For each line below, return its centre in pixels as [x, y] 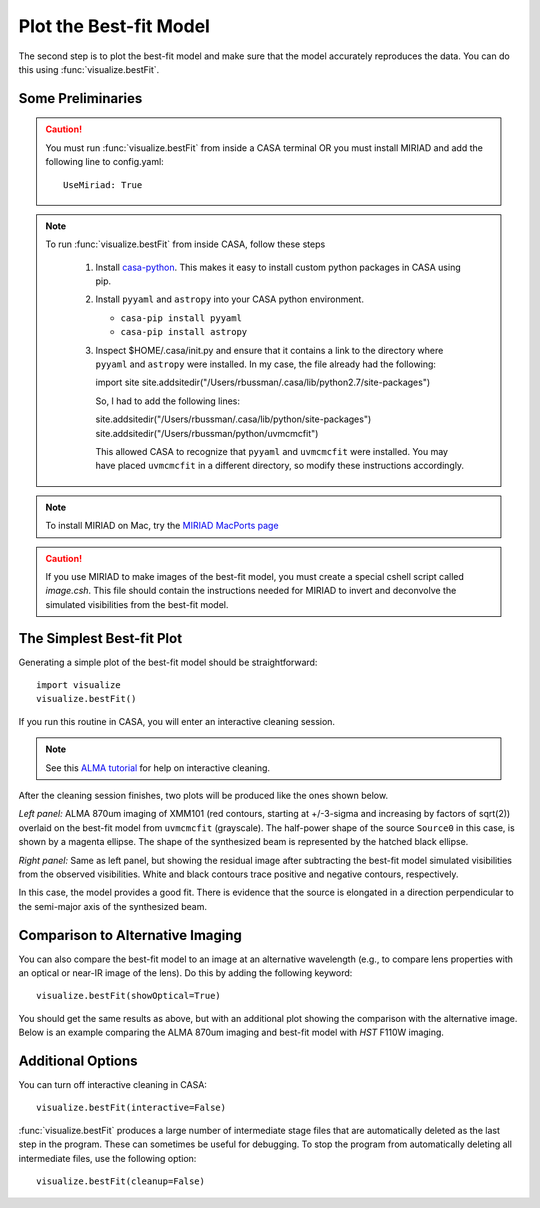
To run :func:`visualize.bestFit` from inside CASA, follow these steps [185, 244]
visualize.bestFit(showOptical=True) [129, 996]
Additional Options [78, 1060]
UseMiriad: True [103, 184]
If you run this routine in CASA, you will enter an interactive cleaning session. [176, 721]
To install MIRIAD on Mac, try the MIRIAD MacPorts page [162, 526]
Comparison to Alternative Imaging [130, 935]
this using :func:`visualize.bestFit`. [89, 69]
